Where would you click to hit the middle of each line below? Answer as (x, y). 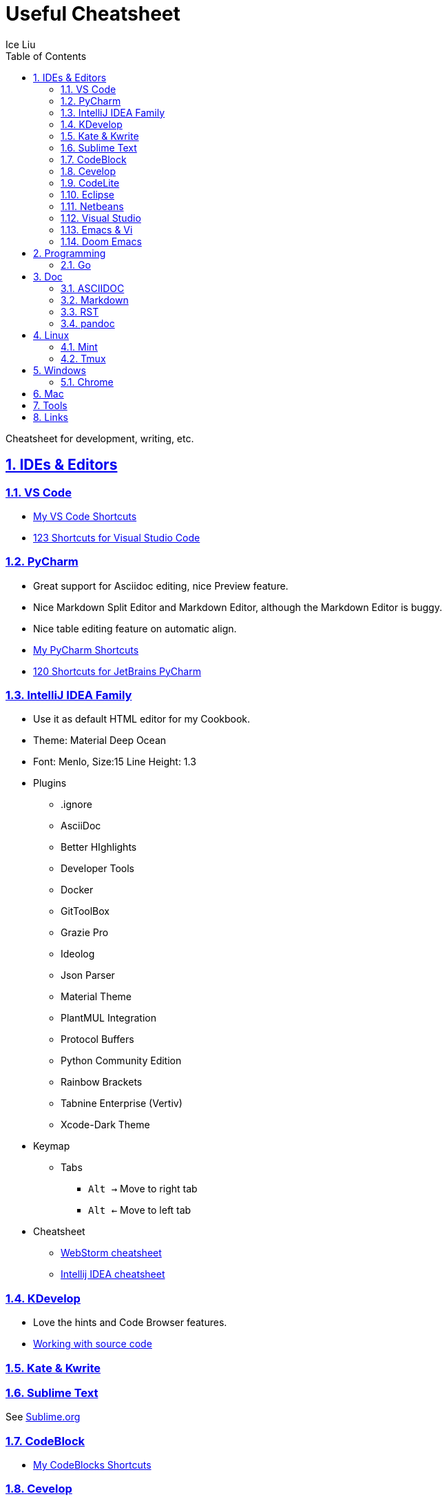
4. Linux (51, 335)
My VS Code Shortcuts (85, 516)
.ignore (76, 805)
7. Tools (50, 405)
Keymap (52, 1146)
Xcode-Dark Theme (105, 1125)
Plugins (50, 783)
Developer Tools (97, 869)
